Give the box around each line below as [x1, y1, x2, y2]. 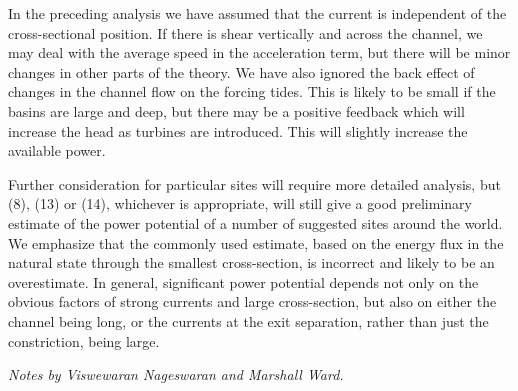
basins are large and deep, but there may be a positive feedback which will [8, 100, 465, 121]
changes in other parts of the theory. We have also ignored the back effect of [8, 61, 475, 82]
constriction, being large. [8, 330, 160, 351]
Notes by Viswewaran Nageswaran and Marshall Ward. [8, 364, 344, 385]
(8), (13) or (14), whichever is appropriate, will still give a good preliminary [8, 193, 472, 214]
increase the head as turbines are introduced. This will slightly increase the [8, 120, 468, 141]
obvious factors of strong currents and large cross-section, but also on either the [8, 291, 497, 312]
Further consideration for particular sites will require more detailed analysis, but [8, 173, 501, 194]
